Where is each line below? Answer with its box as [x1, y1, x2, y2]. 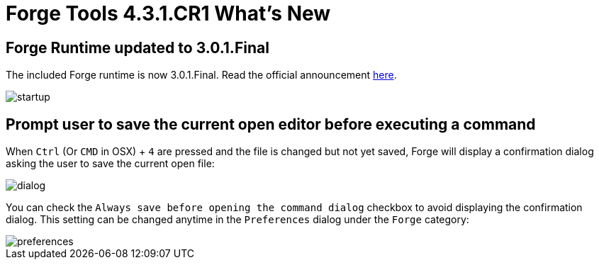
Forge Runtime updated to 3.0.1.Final [6, 38, 269, 57]
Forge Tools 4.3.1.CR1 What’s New [6, 1, 331, 26]
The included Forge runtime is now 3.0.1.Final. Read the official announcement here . [6, 69, 397, 81]
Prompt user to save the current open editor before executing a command [6, 115, 536, 133]
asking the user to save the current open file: [6, 157, 215, 170]
